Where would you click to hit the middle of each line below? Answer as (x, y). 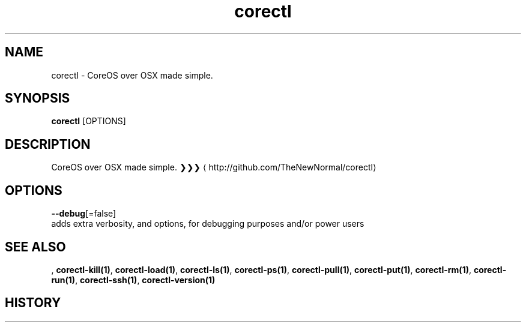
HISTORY (33, 303)
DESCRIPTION (48, 144)
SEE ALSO (35, 247)
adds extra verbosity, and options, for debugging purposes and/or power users (208, 224)
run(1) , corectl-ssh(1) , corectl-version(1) (133, 280)
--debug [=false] (84, 214)
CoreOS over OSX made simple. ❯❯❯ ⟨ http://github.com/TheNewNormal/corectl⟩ (214, 167)
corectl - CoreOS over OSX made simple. (132, 75)
